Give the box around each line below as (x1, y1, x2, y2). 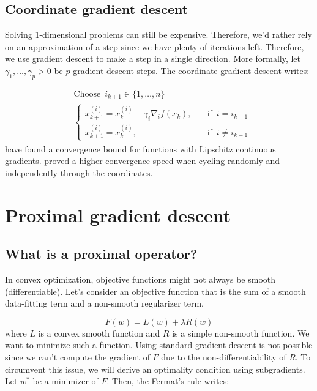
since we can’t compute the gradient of (5, 351, 150, 363)
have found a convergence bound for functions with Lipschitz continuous (5, 142, 276, 155)
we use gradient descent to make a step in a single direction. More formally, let (5, 52, 301, 65)
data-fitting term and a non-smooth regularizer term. (5, 297, 204, 310)
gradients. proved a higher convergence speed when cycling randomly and (5, 154, 280, 167)
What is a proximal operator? (5, 244, 198, 263)
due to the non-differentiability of (161, 351, 286, 363)
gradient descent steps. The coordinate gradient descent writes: (73, 64, 310, 76)
